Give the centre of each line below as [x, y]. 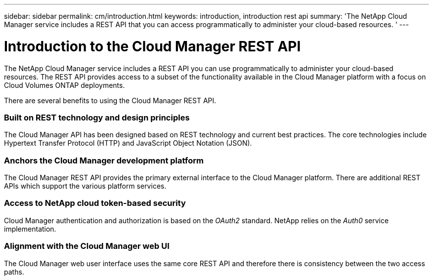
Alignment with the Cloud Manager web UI [87, 246]
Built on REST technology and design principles [97, 117]
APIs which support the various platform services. [85, 186]
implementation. [30, 229]
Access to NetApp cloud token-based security [95, 203]
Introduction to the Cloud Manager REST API [152, 46]
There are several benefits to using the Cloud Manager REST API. [110, 100]
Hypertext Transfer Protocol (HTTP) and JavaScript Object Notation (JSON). [128, 143]
